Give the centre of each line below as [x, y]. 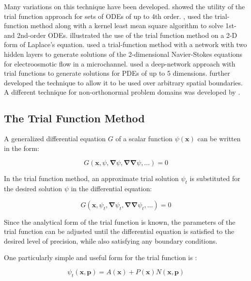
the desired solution [33, 189]
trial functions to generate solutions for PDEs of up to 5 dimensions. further [117, 73]
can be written [219, 139]
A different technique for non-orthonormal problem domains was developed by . [122, 92]
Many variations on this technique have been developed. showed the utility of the [125, 6]
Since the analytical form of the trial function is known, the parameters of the [120, 222]
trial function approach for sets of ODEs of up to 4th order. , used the [108, 16]
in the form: [22, 148]
